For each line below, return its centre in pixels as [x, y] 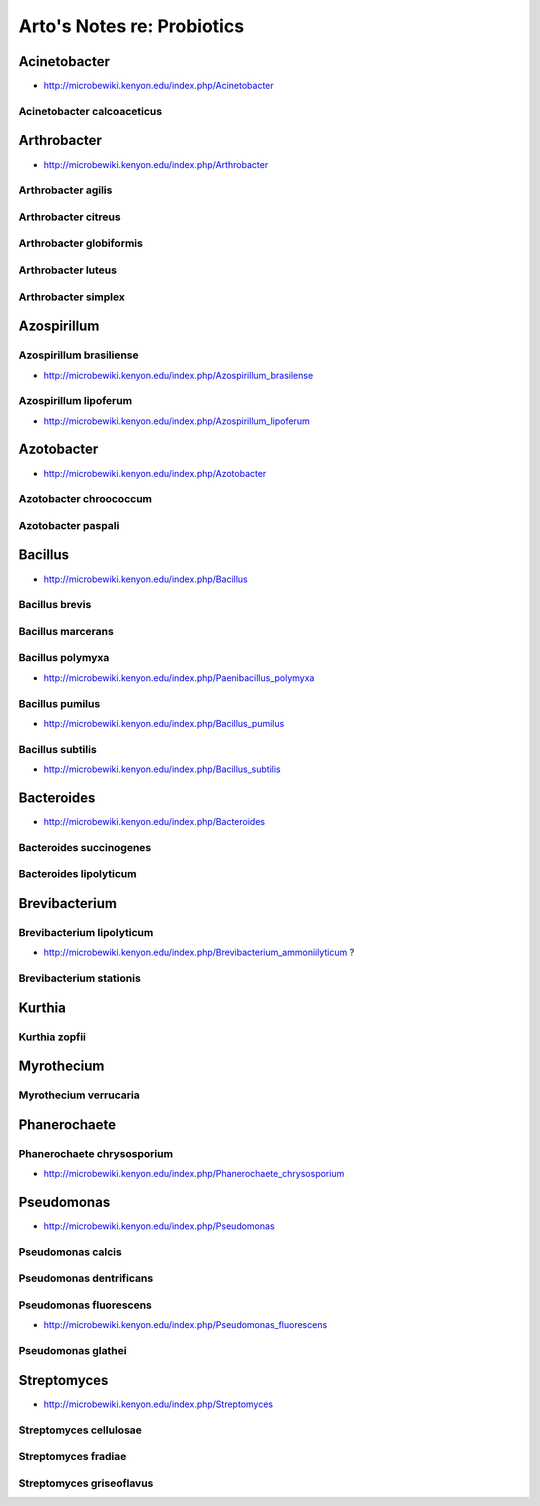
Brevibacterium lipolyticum [86, 932]
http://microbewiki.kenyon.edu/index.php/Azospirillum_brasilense [178, 375]
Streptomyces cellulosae [80, 1430]
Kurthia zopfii [52, 1037]
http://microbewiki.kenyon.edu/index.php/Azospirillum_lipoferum [176, 421]
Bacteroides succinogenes [85, 847]
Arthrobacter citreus [69, 217]
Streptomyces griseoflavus [86, 1483]
